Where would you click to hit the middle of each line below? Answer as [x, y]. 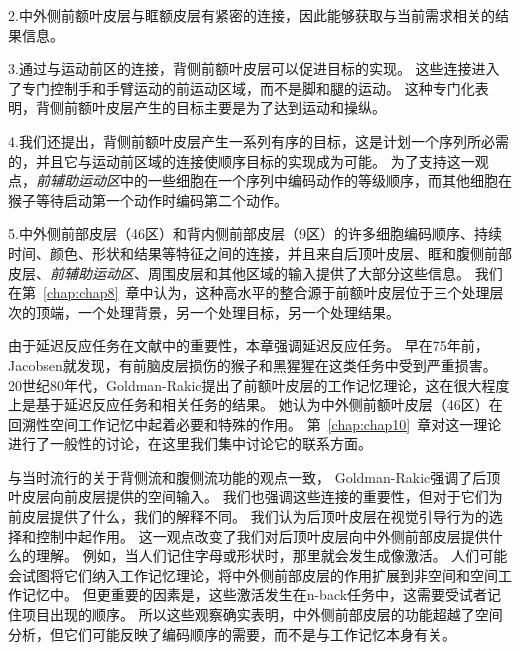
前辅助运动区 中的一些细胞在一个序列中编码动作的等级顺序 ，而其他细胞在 [274, 180]
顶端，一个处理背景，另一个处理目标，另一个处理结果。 [217, 311]
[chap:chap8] [81, 292]
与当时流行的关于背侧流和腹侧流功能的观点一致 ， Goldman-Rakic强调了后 [247, 476]
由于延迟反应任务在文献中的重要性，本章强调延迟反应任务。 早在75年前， [248, 345]
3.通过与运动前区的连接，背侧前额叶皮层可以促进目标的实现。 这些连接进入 [254, 68]
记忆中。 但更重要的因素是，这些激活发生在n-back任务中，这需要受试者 [254, 594]
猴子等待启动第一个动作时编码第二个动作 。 [148, 199]
